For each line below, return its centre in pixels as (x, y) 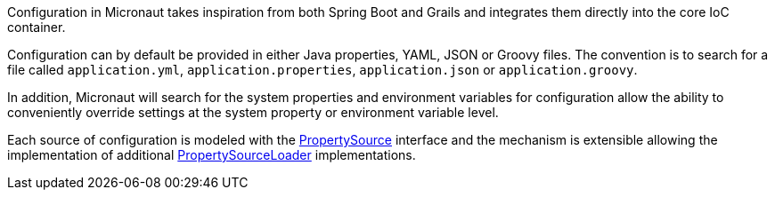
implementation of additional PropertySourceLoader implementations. (212, 155)
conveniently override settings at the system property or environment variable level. (253, 112)
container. (37, 27)
